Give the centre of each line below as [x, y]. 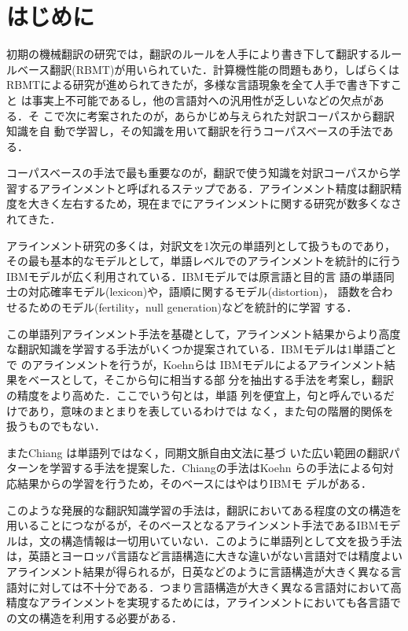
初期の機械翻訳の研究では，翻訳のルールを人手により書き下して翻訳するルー [204, 54]
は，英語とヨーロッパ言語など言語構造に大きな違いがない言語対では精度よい [204, 556]
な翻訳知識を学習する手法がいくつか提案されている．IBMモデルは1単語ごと [202, 349]
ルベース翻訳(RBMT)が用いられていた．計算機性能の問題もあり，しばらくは [203, 69]
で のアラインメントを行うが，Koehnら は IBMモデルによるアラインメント [195, 364]
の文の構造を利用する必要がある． [94, 617]
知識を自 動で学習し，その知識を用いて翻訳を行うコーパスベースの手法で [195, 131]
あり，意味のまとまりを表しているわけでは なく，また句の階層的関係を [211, 410]
